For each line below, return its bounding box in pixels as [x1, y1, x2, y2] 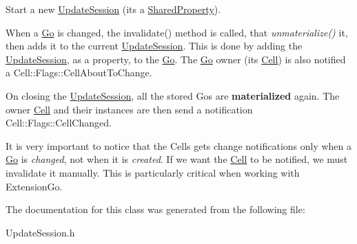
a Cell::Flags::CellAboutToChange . [6, 65, 152, 80]
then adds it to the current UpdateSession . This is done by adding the [6, 38, 303, 53]
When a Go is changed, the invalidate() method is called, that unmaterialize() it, [6, 25, 348, 39]
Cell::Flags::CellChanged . [6, 115, 112, 130]
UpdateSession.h [6, 225, 75, 239]
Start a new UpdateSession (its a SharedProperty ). [6, 2, 221, 16]
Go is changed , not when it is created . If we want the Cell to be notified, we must [6, 152, 348, 166]
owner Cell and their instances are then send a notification [6, 102, 253, 116]
